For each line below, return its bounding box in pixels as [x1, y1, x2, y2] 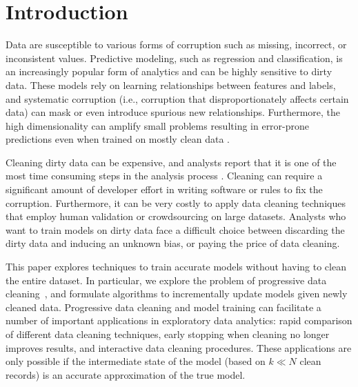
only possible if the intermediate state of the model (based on [6, 354, 266, 368]
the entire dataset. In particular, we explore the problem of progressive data [6, 272, 327, 287]
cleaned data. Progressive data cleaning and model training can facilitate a [6, 299, 321, 314]
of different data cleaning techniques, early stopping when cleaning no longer [6, 327, 330, 341]
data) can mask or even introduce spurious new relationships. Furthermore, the [6, 105, 341, 119]
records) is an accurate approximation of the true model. [6, 367, 246, 381]
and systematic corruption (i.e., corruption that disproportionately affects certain [6, 91, 349, 106]
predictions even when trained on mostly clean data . [6, 132, 230, 146]
